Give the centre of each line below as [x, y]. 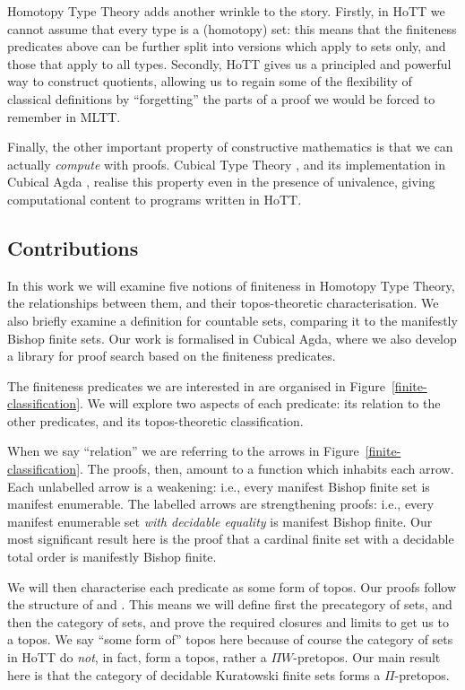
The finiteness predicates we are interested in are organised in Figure [196, 385]
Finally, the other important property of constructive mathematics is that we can [230, 147]
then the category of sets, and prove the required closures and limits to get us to [228, 621]
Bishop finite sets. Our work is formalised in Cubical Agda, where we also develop [232, 338]
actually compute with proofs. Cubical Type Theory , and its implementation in [227, 164]
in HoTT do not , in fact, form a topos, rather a [137, 657]
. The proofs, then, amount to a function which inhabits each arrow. [267, 469]
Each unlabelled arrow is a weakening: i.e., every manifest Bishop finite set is [219, 486]
